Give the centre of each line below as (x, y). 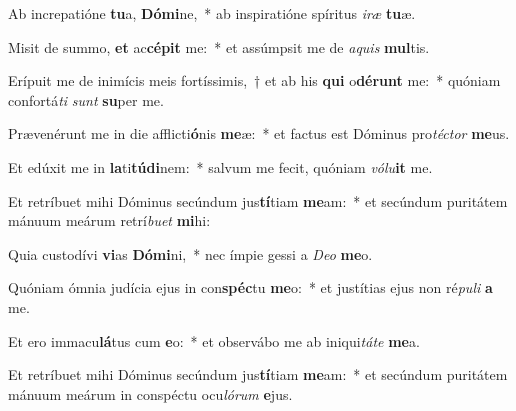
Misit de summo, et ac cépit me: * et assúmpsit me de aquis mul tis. (219, 46)
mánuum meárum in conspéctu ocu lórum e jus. (150, 393)
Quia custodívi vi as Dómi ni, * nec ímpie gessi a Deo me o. (190, 253)
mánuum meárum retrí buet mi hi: (109, 220)
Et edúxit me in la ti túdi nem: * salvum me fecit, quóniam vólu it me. (220, 166)
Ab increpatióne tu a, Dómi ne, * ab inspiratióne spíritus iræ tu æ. (212, 13)
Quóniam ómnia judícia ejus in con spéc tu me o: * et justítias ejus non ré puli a (250, 287)
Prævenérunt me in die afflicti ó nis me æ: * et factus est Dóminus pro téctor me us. (259, 133)
